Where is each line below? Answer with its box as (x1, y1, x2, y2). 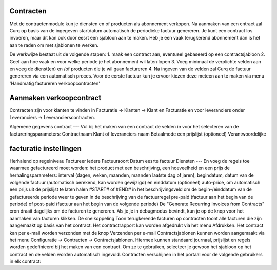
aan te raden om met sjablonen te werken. (9, 42, 98, 48)
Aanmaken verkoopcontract (9, 93, 102, 102)
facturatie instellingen (9, 144, 82, 153)
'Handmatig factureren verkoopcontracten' (9, 80, 100, 86)
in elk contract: (9, 258, 41, 264)
